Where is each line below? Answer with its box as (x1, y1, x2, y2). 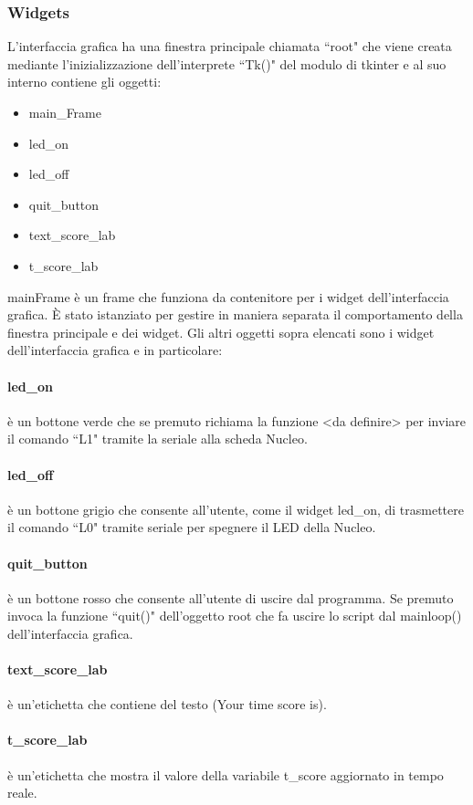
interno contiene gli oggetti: (7, 72, 162, 91)
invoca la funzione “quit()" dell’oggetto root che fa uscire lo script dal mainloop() (7, 606, 462, 625)
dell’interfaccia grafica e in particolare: (7, 340, 223, 360)
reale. (7, 783, 37, 802)
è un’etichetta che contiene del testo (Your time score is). (7, 695, 327, 714)
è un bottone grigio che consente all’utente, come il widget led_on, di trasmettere (7, 499, 464, 518)
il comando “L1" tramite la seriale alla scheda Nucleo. (7, 429, 308, 448)
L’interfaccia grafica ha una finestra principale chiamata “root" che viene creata (7, 37, 452, 56)
